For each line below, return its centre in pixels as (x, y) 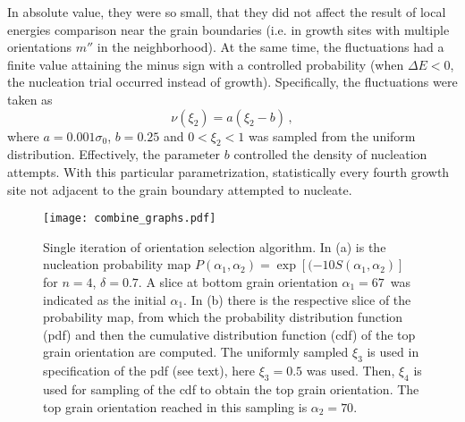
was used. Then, (351, 371)
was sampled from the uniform (332, 135)
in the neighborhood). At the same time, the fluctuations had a (271, 47)
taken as (30, 99)
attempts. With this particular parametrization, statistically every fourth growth (228, 171)
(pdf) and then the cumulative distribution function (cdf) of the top (229, 334)
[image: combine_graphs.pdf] (130, 219)
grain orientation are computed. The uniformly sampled (196, 352)
